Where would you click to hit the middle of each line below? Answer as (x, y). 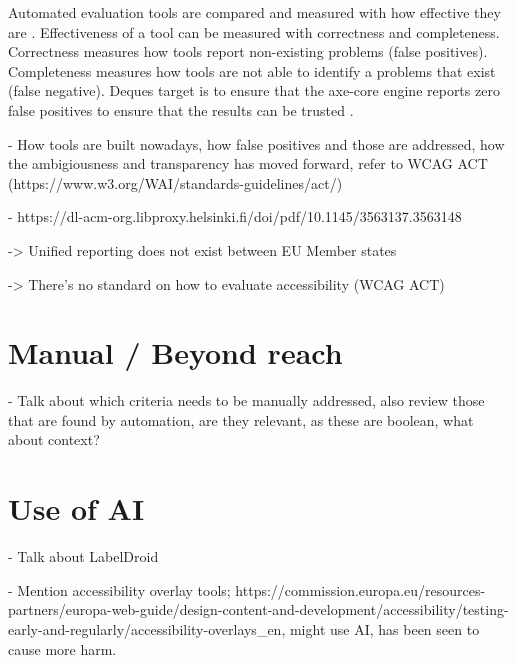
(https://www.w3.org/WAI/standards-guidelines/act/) (175, 182)
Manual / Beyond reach (175, 352)
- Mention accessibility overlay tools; (119, 589)
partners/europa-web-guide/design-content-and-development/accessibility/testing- (258, 609)
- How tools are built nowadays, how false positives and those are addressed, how (256, 143)
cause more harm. (62, 648)
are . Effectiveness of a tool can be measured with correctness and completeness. (254, 31)
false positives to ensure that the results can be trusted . (181, 109)
